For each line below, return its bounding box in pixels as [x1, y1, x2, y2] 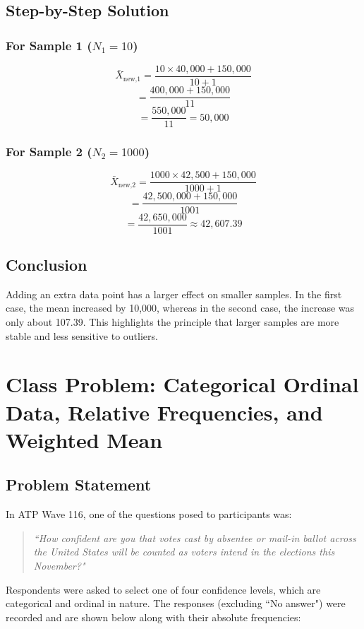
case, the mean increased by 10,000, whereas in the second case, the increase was [6, 300, 355, 315]
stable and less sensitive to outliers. [6, 328, 158, 343]
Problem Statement [6, 474, 152, 495]
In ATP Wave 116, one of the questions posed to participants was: [6, 507, 292, 522]
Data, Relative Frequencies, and [6, 397, 323, 426]
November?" [33, 558, 85, 572]
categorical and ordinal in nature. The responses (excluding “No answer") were [6, 596, 346, 611]
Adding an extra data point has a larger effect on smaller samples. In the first [6, 286, 342, 301]
